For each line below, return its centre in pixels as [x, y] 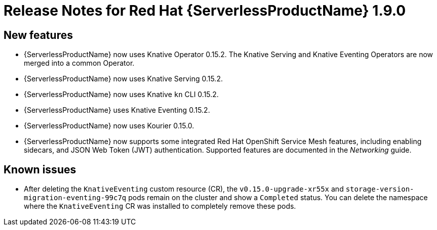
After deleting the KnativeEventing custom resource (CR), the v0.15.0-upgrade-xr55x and [184, 189]
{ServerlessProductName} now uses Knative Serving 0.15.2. [123, 79]
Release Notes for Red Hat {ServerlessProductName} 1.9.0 [205, 11]
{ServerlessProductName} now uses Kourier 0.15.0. [109, 126]
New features [38, 35]
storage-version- [380, 189]
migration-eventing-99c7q [75, 198]
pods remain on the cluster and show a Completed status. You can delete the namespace [278, 198]
